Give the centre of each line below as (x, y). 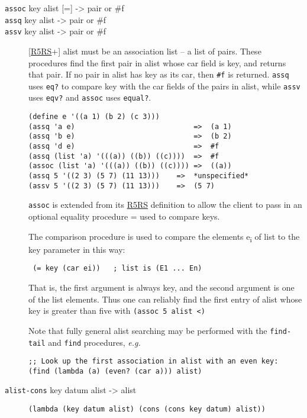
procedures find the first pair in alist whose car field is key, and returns (157, 62)
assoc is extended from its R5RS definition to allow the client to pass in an (165, 205)
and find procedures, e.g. (94, 342)
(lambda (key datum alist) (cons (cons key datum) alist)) (147, 409)
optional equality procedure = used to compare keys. (124, 216)
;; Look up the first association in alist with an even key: (153, 361)
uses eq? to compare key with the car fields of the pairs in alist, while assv (164, 86)
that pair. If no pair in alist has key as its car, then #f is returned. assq (159, 74)
